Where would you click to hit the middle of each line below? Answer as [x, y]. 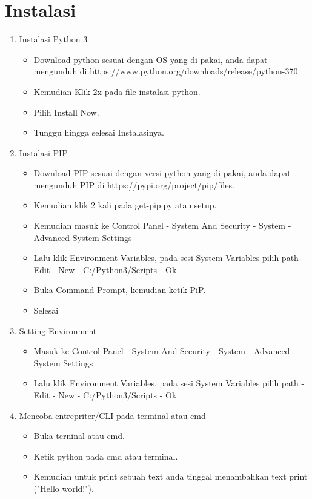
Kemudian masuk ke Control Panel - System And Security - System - [162, 226]
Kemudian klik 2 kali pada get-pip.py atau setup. [125, 205]
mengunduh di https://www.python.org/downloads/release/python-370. [167, 71]
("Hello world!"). [64, 488]
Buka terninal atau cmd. [79, 436]
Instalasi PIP [43, 152]
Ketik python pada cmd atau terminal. [106, 456]
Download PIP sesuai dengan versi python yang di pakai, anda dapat [162, 173]
